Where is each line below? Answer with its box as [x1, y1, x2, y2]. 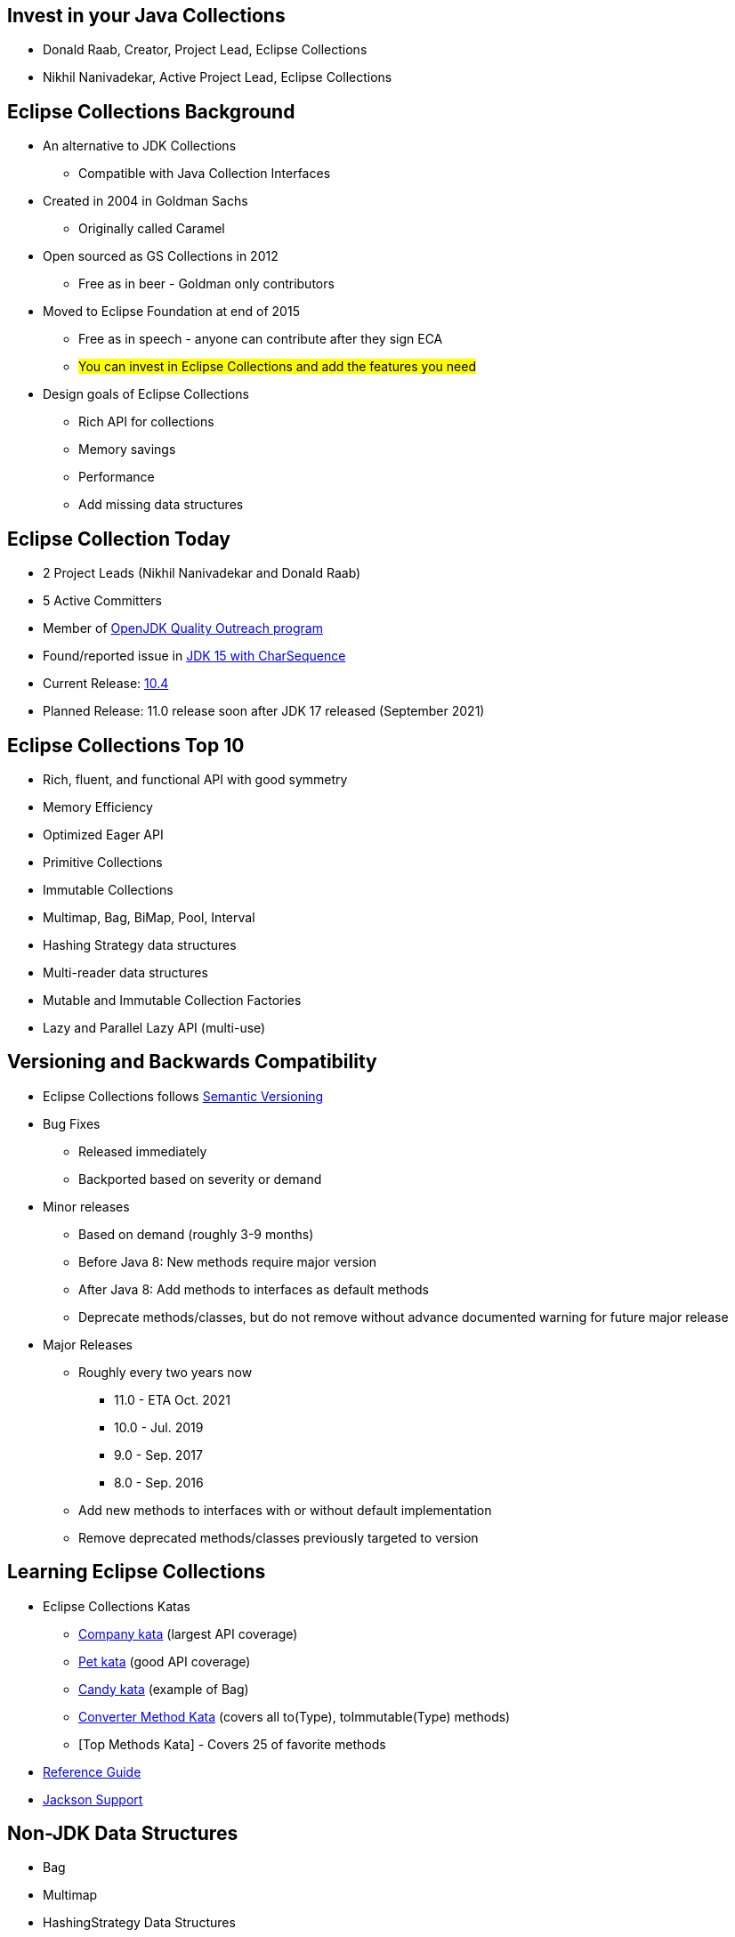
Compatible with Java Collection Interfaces [78, 166, 331, 182]
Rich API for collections [78, 414, 214, 430]
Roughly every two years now [78, 1364, 253, 1380]
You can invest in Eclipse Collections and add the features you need [78, 359, 476, 375]
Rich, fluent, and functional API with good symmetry [43, 771, 348, 787]
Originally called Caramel [78, 221, 225, 237]
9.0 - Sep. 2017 [114, 1447, 203, 1463]
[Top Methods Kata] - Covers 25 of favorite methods [78, 1736, 386, 1752]
